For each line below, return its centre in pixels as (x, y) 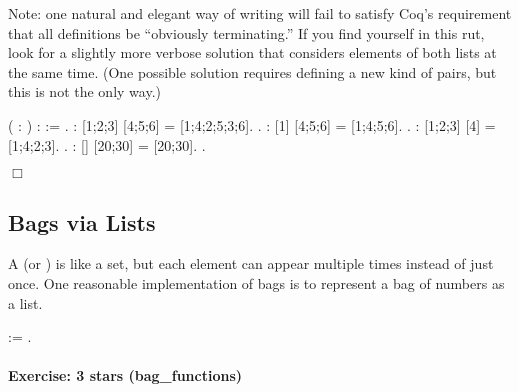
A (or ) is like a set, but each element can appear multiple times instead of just (251, 263)
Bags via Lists (82, 221)
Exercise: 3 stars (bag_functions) (125, 375)
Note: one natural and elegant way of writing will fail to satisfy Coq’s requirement (260, 13)
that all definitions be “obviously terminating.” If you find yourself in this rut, (246, 32)
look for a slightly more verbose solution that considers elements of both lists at (252, 52)
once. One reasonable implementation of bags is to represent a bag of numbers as (256, 282)
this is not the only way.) (84, 91)
